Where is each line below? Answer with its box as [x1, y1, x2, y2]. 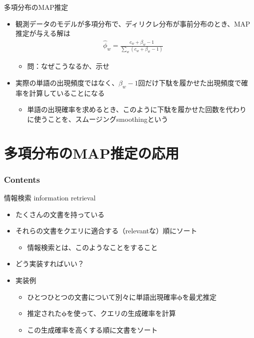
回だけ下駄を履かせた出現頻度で [138, 77, 241, 87]
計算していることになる [29, 87, 105, 98]
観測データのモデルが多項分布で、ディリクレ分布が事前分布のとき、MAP [15, 18, 251, 28]
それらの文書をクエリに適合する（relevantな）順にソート [15, 225, 198, 236]
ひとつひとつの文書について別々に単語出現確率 [27, 291, 178, 302]
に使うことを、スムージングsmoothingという [27, 113, 168, 124]
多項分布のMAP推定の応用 [4, 142, 179, 163]
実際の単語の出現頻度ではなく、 [15, 77, 119, 87]
